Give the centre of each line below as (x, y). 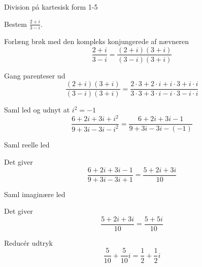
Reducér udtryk (28, 242)
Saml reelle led (27, 145)
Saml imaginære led (35, 194)
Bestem (15, 24)
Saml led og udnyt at (37, 110)
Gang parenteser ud (35, 75)
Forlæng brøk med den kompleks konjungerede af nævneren (97, 41)
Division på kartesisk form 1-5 (51, 7)
